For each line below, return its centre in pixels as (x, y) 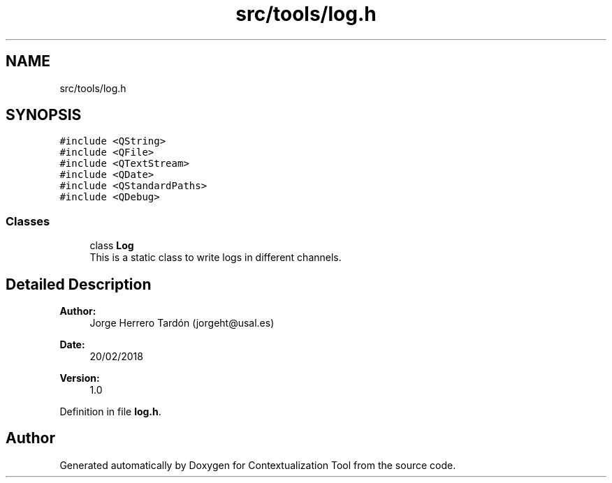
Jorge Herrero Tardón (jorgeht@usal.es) (182, 323)
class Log (112, 246)
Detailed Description (79, 284)
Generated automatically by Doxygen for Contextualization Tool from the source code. (258, 465)
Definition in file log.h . (110, 412)
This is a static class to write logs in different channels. (216, 258)
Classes (28, 221)
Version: (80, 378)
